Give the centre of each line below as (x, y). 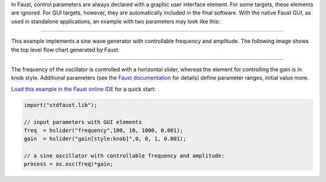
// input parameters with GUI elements (83, 122)
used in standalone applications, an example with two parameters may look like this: (116, 21)
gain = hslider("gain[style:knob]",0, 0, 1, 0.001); (105, 139)
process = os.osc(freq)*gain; (69, 164)
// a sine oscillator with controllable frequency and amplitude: (124, 156)
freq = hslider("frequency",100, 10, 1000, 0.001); (104, 130)
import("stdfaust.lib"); (61, 105)
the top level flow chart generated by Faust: (66, 50)
